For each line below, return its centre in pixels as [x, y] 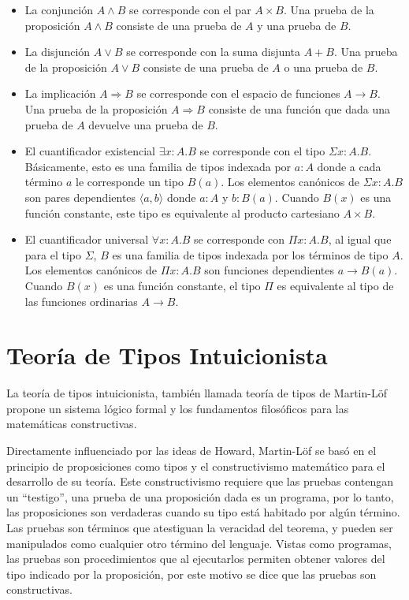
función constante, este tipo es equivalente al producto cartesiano [182, 212]
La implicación [60, 93]
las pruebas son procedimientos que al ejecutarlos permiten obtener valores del [196, 559]
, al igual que [360, 239]
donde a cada [349, 166]
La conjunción [59, 9]
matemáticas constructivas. [72, 424]
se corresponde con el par [190, 9]
